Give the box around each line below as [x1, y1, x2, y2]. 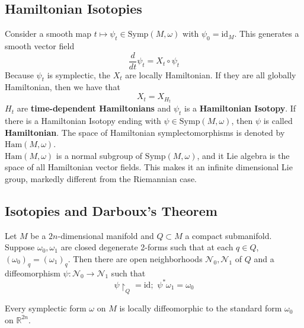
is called [263, 114, 293, 126]
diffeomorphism [5, 266, 60, 279]
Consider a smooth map [5, 27, 92, 40]
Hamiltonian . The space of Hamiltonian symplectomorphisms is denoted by [5, 126, 285, 138]
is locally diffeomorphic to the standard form [119, 302, 282, 314]
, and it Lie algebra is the [197, 149, 290, 161]
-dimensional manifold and [57, 229, 154, 241]
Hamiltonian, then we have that [5, 81, 120, 93]
